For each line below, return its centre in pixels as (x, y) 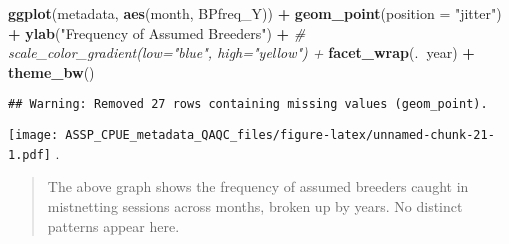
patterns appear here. (113, 225)
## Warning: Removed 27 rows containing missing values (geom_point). (248, 104)
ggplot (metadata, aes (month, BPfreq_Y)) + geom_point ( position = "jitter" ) (255, 13)
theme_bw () (51, 71)
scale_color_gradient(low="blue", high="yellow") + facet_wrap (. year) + (241, 52)
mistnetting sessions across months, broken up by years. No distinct (255, 205)
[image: (33, 135)
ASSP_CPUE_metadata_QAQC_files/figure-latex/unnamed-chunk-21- (280, 135)
